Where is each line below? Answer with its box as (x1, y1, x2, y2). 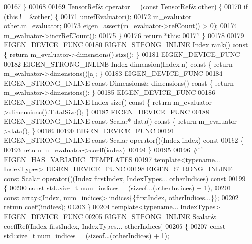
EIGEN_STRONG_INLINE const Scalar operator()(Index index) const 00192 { (4, 135, 244, 145)
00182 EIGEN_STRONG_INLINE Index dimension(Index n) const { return (4, 58, 233, 69)
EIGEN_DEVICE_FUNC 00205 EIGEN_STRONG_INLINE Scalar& (4, 211, 216, 222)
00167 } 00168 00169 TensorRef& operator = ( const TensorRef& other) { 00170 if (4, 1, 248, 11)
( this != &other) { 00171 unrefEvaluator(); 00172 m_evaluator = (4, 11, 199, 21)
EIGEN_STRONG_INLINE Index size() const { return (4, 96, 171, 107)
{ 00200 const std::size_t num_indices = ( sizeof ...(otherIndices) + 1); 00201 (4, 183, 232, 193)
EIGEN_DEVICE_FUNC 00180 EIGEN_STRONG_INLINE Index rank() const (4, 39, 248, 50)
